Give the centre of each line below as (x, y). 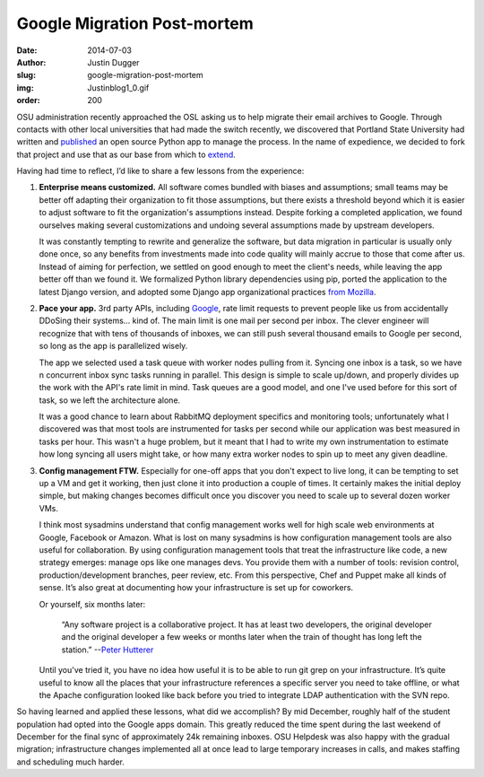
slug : (26, 75)
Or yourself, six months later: (92, 604)
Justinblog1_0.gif (118, 87)
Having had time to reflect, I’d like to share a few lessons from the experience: (160, 171)
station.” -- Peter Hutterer (108, 650)
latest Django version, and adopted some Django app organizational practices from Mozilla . (207, 292)
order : (28, 100)
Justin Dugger (113, 62)
